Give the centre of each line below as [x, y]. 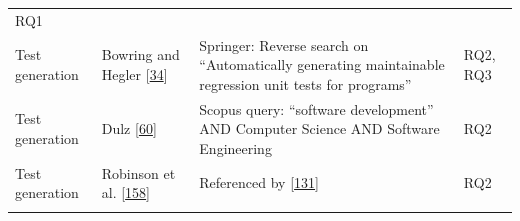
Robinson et [138, 172]
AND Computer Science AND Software [319, 128]
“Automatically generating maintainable [322, 64]
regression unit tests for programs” [305, 83]
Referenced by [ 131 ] [259, 182]
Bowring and [140, 54]
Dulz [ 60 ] [129, 128]
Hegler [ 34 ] [134, 73]
